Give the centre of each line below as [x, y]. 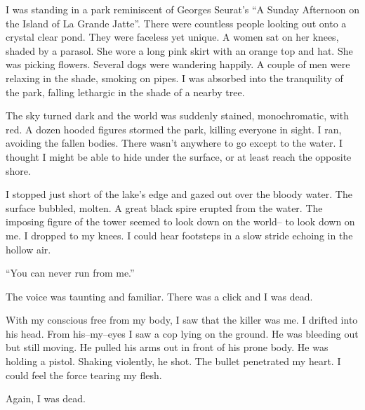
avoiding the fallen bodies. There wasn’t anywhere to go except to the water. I [174, 143]
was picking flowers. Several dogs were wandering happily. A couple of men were [178, 64]
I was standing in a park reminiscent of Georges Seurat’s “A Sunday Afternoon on [182, 9]
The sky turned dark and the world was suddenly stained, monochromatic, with [177, 115]
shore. [18, 170]
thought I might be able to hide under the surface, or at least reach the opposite [179, 156]
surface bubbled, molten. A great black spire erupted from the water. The [164, 207]
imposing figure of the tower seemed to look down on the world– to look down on [180, 221]
